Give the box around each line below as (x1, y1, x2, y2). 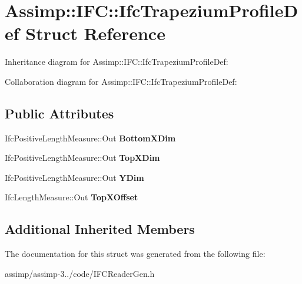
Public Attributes (5, 104, 114, 122)
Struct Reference (25, 21, 165, 45)
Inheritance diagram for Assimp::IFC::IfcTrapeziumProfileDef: (5, 55, 228, 68)
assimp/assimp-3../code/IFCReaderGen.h (5, 267, 155, 279)
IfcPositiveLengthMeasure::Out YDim (5, 171, 144, 183)
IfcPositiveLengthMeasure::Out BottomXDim (5, 131, 176, 144)
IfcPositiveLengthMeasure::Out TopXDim (5, 151, 160, 164)
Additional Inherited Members (5, 220, 195, 238)
